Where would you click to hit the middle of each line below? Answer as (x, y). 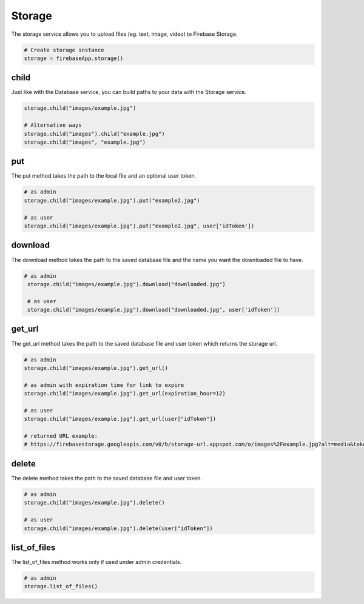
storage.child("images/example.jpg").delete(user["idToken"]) (118, 528)
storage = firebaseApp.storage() (74, 58)
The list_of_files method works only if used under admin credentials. (96, 562)
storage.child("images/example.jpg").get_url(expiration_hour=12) (125, 394)
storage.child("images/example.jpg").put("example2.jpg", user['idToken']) (139, 226)
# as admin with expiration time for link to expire (104, 385)
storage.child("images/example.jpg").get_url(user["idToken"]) (120, 419)
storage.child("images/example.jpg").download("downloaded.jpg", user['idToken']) (154, 310)
